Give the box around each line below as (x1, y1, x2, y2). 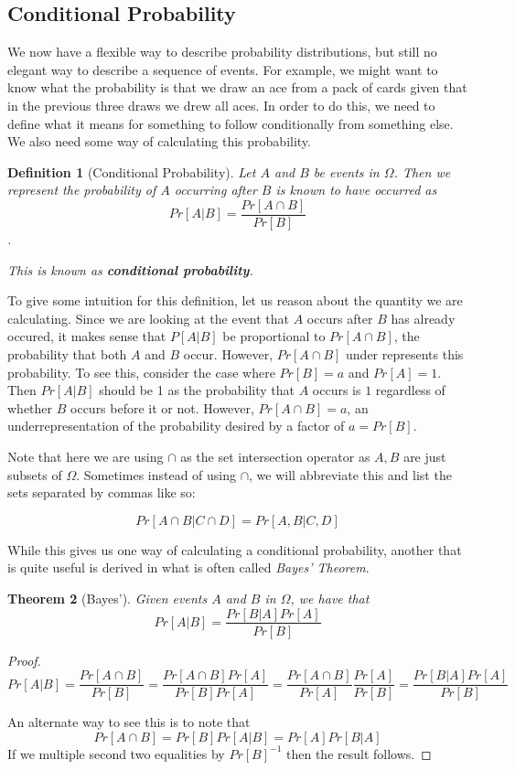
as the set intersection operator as (180, 446, 370, 465)
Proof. (7, 650, 41, 669)
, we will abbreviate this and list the (249, 465, 452, 484)
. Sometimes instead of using (76, 465, 237, 484)
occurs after (306, 308, 373, 327)
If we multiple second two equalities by (7, 743, 225, 763)
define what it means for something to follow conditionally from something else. (7, 113, 454, 133)
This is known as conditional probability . (7, 260, 253, 279)
